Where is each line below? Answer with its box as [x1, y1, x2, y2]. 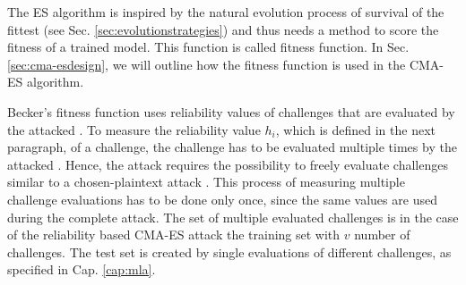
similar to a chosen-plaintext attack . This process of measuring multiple [7, 172, 405, 191]
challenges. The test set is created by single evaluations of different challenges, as [7, 242, 452, 261]
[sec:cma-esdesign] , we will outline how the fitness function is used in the [7, 54, 406, 73]
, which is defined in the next [275, 120, 436, 138]
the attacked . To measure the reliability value [7, 120, 261, 138]
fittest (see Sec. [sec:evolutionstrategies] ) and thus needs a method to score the [7, 20, 439, 38]
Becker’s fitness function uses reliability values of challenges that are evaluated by [7, 102, 455, 121]
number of [354, 225, 410, 244]
